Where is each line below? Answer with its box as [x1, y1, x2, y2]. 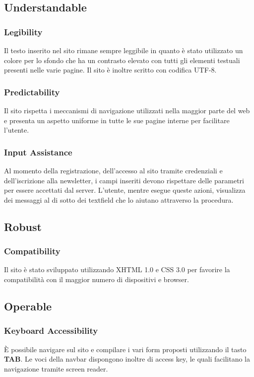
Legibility [4, 25, 43, 38]
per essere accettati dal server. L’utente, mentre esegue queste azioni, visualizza [4, 185, 246, 195]
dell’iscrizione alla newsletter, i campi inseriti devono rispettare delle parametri [4, 175, 244, 185]
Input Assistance [4, 146, 72, 158]
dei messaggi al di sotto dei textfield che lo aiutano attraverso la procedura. [4, 194, 234, 205]
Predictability [4, 85, 60, 98]
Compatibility [4, 245, 61, 257]
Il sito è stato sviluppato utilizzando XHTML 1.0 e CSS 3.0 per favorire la [4, 264, 230, 275]
